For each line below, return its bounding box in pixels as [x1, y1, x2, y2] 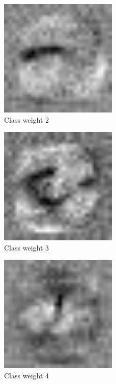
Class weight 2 [4, 114, 49, 125]
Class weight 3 [4, 242, 49, 253]
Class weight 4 [4, 370, 49, 380]
